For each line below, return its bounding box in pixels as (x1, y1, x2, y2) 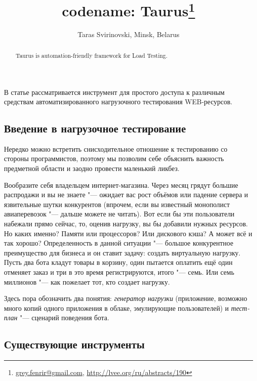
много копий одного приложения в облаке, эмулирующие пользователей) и (4, 302, 229, 313)
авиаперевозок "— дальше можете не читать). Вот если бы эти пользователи (4, 209, 235, 219)
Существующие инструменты (4, 337, 145, 352)
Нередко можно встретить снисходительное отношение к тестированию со (4, 143, 227, 154)
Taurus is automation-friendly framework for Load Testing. (15, 51, 168, 59)
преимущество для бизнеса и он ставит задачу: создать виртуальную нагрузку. (4, 247, 241, 257)
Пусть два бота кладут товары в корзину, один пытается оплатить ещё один (4, 257, 233, 267)
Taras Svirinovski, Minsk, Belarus (78, 29, 179, 40)
